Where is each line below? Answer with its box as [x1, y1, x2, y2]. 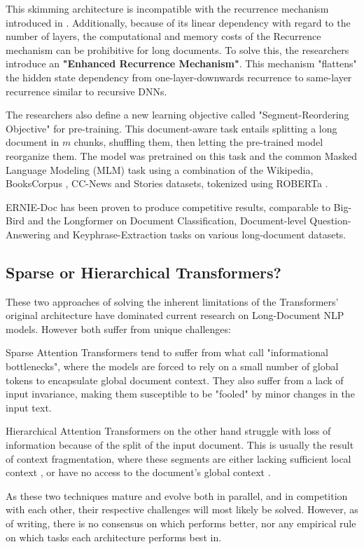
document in [6, 135, 59, 149]
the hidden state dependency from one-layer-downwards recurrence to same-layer [6, 69, 352, 84]
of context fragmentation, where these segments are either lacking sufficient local [6, 451, 351, 466]
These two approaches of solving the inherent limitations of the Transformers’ [6, 294, 339, 309]
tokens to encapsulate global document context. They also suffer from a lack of [6, 372, 344, 387]
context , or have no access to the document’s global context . [6, 465, 271, 480]
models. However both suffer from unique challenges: [6, 321, 231, 336]
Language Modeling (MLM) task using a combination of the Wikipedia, [6, 162, 314, 177]
